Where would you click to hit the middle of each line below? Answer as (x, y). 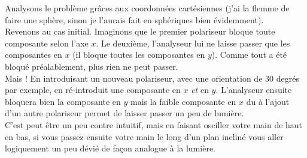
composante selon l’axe (47, 43)
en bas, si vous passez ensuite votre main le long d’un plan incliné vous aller (144, 136)
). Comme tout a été (249, 55)
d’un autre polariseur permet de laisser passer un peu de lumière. (124, 113)
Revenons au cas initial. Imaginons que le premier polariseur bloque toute (140, 31)
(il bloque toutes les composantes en (139, 55)
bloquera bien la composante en (63, 101)
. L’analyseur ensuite (254, 90)
